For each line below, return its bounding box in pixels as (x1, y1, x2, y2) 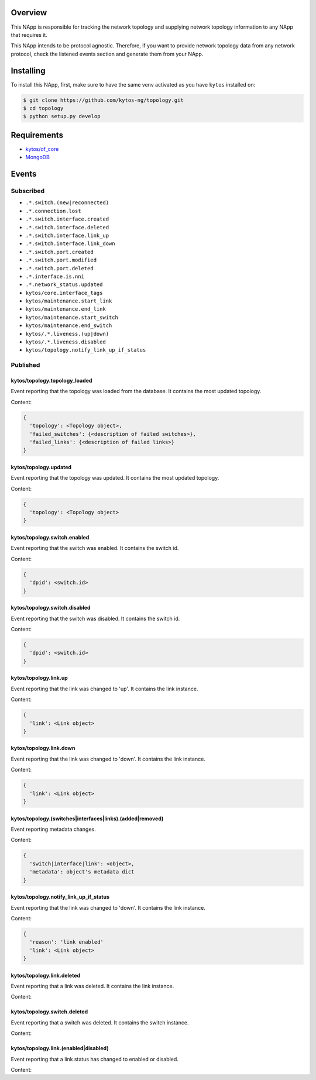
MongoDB (25, 154, 50, 161)
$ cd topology (23, 105, 64, 111)
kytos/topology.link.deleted (11, 972, 81, 979)
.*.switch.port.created (25, 249, 94, 255)
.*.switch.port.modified (25, 257, 97, 263)
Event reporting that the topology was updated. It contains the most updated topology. (11, 474, 219, 481)
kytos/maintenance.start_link (25, 298, 112, 304)
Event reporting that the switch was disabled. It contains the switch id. (11, 615, 180, 622)
